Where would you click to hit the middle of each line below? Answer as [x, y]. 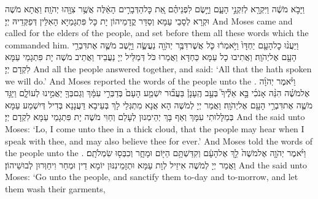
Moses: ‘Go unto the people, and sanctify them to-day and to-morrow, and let [152, 177]
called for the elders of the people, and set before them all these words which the [157, 33]
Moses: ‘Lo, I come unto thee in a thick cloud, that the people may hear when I [155, 128]
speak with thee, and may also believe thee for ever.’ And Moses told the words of [159, 141]
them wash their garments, [55, 188]
